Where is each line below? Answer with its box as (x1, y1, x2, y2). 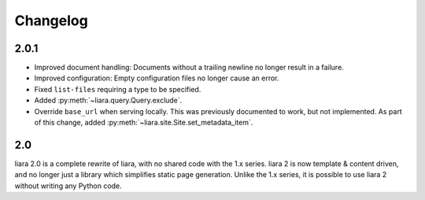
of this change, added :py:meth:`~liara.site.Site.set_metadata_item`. (34, 118, 253, 128)
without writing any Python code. (14, 181, 122, 191)
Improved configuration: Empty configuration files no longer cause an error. (34, 73, 279, 83)
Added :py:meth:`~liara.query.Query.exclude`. (34, 95, 183, 106)
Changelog (14, 12, 88, 29)
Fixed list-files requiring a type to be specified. (34, 84, 201, 94)
